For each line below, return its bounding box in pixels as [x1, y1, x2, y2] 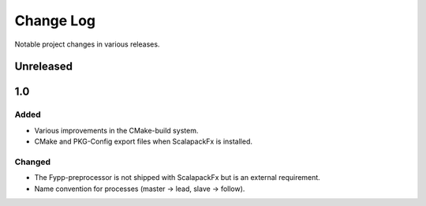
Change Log [14, 12, 96, 29]
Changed [14, 156, 51, 167]
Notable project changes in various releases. [14, 39, 160, 49]
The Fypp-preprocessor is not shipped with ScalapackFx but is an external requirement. [34, 173, 321, 182]
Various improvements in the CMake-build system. [34, 125, 199, 135]
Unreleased [14, 60, 73, 73]
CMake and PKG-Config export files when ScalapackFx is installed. [34, 137, 252, 146]
